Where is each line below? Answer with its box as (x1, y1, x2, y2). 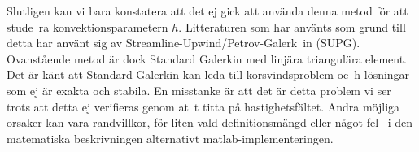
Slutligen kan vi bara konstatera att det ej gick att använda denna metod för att (7, 2, 408, 19)
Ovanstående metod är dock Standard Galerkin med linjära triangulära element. (7, 50, 408, 67)
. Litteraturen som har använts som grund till (178, 18, 406, 35)
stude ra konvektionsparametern (7, 18, 168, 35)
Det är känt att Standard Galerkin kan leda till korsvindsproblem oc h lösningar (7, 66, 410, 83)
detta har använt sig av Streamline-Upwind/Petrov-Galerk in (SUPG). (7, 34, 360, 51)
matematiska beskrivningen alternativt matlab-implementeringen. (7, 129, 334, 146)
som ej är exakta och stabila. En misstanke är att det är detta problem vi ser (7, 81, 391, 98)
